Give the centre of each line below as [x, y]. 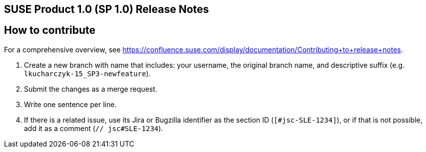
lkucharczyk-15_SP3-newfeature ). [87, 73]
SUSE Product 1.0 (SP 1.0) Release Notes [107, 9]
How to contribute [50, 30]
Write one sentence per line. [70, 104]
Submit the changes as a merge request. [91, 89]
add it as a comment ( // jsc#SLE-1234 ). [94, 128]
